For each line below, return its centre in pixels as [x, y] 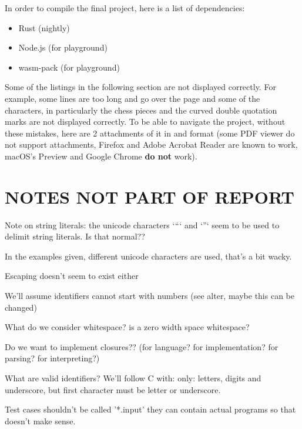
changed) [21, 307]
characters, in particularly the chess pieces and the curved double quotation [141, 110]
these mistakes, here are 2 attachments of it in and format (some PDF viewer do [150, 133]
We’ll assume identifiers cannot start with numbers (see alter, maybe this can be [150, 296]
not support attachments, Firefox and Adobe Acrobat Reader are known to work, [151, 144]
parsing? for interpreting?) [52, 358]
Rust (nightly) [44, 27]
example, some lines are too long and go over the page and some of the [132, 98]
